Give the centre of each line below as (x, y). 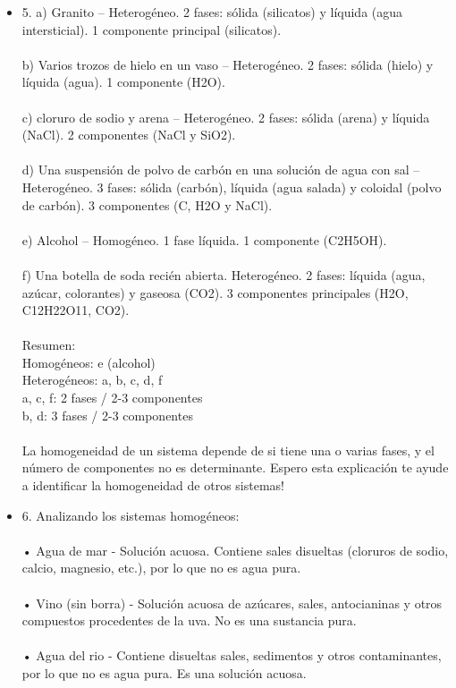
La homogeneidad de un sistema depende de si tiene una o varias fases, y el (228, 450)
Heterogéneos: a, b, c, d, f (92, 380)
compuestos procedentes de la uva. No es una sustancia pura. (189, 620)
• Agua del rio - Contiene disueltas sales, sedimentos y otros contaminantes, (232, 655)
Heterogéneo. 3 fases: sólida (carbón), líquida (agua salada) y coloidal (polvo (232, 187)
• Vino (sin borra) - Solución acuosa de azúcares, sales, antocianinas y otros (232, 603)
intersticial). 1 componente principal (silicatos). (152, 29)
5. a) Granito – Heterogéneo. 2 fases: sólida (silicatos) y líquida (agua (212, 12)
